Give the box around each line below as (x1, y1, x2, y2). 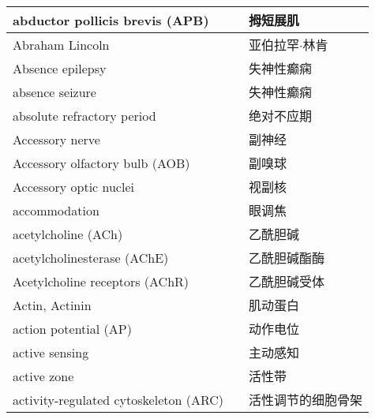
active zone (13, 366, 74, 385)
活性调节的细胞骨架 (249, 391, 363, 409)
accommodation (13, 200, 99, 219)
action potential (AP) (13, 319, 132, 338)
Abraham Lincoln (13, 35, 110, 54)
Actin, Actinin (13, 295, 92, 314)
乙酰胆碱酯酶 (249, 249, 325, 267)
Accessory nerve (13, 129, 100, 148)
